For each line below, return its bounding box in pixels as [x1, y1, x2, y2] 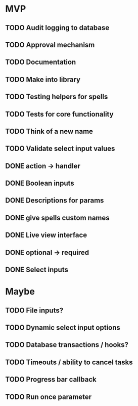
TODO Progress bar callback [5, 375, 97, 384]
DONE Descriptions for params [5, 196, 104, 205]
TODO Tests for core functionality [5, 110, 114, 119]
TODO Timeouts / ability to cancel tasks [5, 358, 133, 366]
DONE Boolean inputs [5, 179, 74, 188]
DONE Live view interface [5, 231, 87, 240]
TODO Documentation [5, 58, 76, 67]
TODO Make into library [5, 75, 81, 84]
